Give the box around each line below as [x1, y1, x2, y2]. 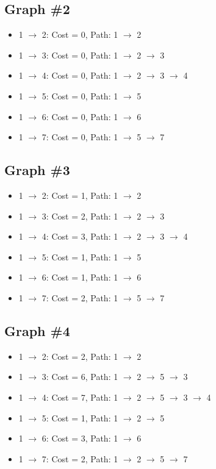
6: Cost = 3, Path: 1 [41, 432, 118, 445]
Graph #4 [4, 321, 70, 340]
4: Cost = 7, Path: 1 [41, 390, 118, 403]
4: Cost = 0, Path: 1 [41, 69, 118, 82]
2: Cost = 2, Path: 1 [41, 349, 118, 362]
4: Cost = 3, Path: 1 [41, 230, 118, 243]
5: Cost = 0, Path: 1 [41, 89, 118, 102]
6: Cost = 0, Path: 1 [41, 110, 118, 123]
